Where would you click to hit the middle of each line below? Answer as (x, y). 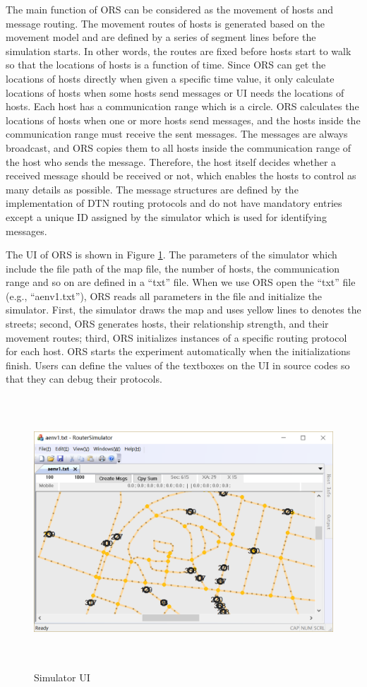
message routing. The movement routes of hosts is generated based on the (166, 23)
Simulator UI (62, 677)
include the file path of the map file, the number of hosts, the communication (173, 268)
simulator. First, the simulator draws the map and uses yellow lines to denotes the (183, 310)
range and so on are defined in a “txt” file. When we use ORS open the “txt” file (181, 282)
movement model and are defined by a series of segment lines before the (161, 37)
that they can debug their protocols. (84, 379)
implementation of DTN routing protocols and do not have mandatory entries (174, 203)
